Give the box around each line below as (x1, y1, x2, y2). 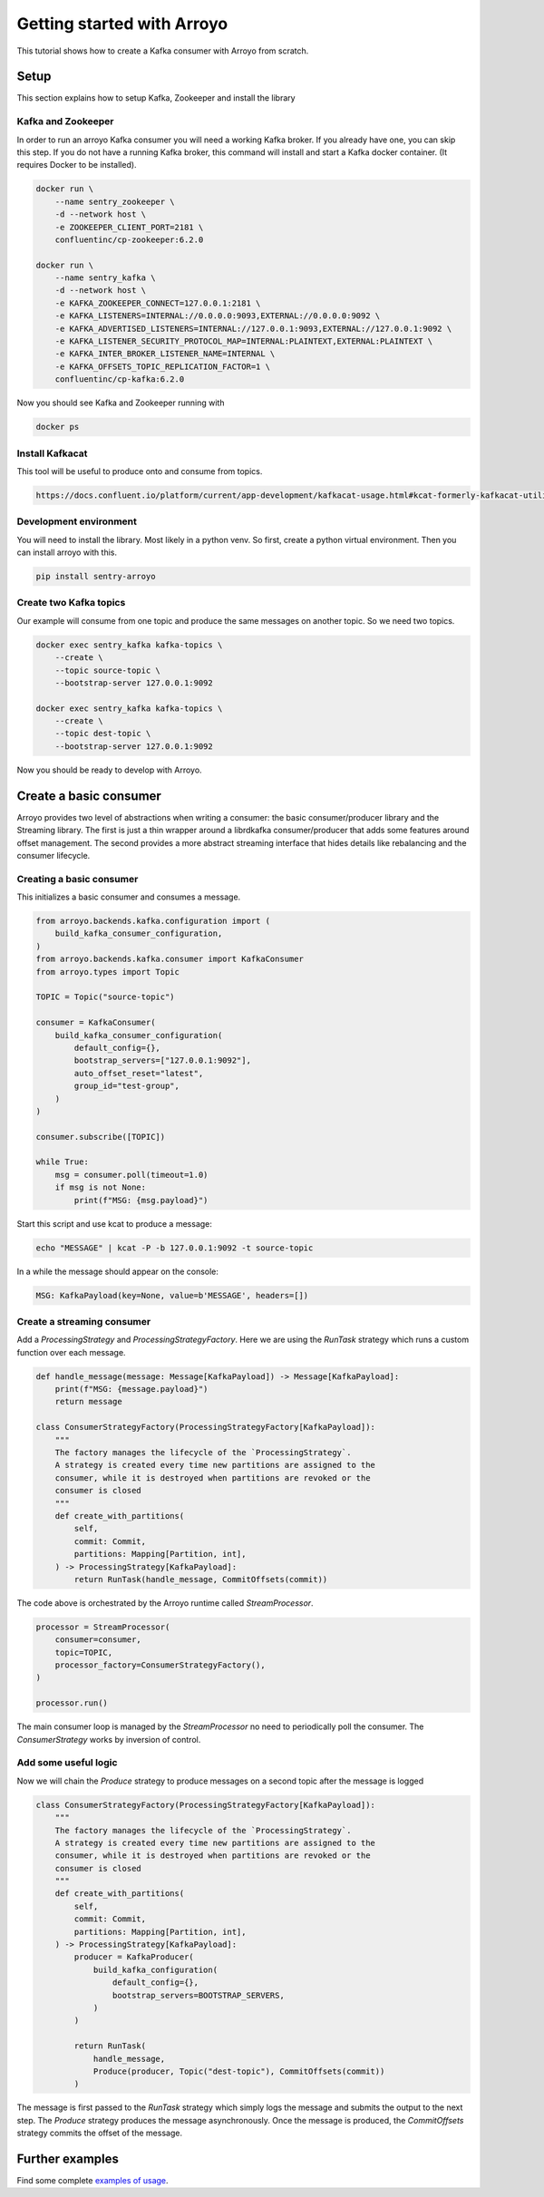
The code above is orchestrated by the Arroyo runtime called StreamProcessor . (16, 1597, 314, 1609)
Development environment (16, 515, 138, 528)
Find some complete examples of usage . (16, 2175, 169, 2186)
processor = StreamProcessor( (35, 1621, 170, 1632)
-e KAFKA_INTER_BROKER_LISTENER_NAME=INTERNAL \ (54, 349, 276, 359)
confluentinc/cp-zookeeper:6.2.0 (54, 234, 204, 245)
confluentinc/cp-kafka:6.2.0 (54, 374, 185, 384)
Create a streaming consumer (16, 1315, 151, 1327)
